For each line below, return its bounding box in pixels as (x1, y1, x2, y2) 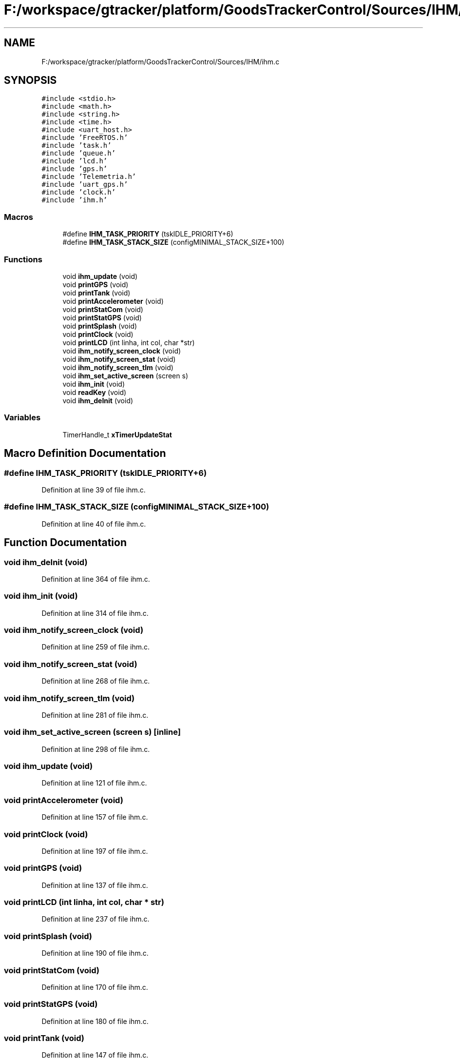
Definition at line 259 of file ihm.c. (41, 643, 150, 651)
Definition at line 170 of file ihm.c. (41, 983, 148, 991)
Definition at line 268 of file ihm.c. (41, 677, 150, 686)
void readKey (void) (62, 388, 127, 396)
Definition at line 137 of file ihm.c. (41, 881, 148, 889)
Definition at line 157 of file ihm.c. (41, 813, 148, 822)
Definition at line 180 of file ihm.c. (41, 1017, 149, 1025)
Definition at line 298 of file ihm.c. (41, 745, 150, 753)
